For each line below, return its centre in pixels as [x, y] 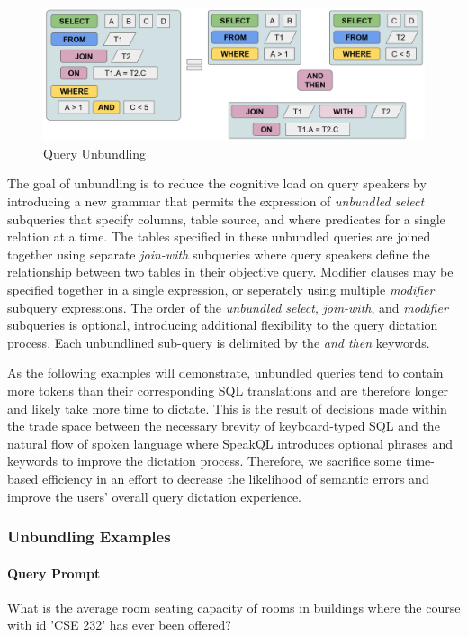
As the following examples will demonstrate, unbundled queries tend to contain [225, 373]
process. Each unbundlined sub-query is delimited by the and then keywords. [219, 342]
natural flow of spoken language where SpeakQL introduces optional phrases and [230, 443]
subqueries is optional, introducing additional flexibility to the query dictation [223, 325]
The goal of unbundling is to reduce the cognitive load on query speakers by [217, 183]
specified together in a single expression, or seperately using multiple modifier [221, 289]
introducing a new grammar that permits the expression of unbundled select [216, 201]
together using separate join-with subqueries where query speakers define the [219, 254]
